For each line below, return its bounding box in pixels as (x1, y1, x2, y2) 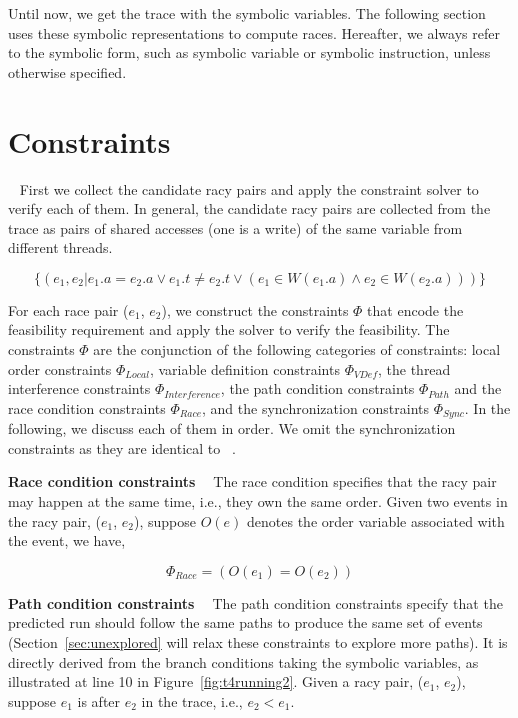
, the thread (377, 358, 451, 379)
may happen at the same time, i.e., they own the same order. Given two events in (8, 491, 508, 512)
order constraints (8, 358, 112, 379)
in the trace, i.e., (141, 690, 243, 711)
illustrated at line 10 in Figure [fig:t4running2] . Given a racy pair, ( (8, 671, 424, 692)
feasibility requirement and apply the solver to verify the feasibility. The (8, 319, 450, 340)
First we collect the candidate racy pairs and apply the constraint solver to (19, 178, 479, 199)
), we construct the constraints (161, 299, 349, 320)
